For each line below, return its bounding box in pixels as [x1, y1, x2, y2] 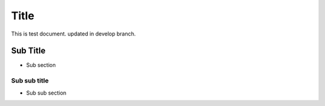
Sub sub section [26, 89, 67, 96]
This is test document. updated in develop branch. [11, 30, 136, 37]
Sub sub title [11, 76, 49, 85]
